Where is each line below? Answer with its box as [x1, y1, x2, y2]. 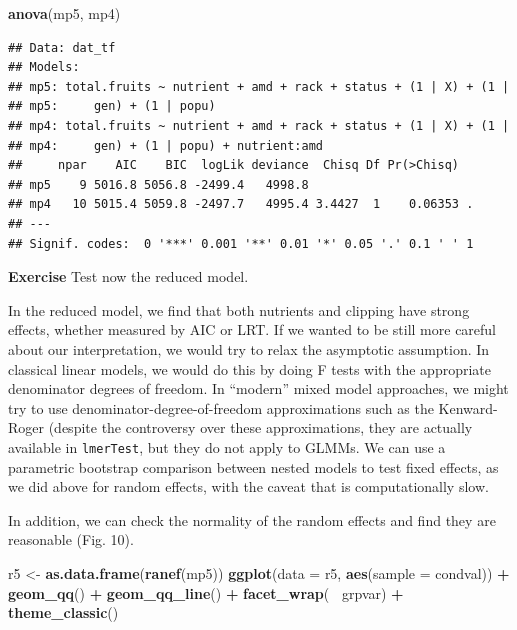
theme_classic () [8, 602, 119, 623]
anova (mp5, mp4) [8, 3, 121, 23]
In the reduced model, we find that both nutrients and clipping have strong [8, 299, 470, 320]
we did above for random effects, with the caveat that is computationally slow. [8, 476, 489, 497]
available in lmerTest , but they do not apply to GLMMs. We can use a [8, 436, 446, 457]
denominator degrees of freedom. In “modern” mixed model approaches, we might [8, 378, 509, 399]
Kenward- [438, 397, 498, 418]
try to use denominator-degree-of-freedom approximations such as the [8, 397, 434, 418]
